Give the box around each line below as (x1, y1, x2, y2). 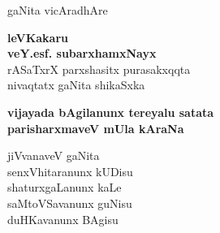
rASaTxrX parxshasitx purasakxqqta (7, 60, 191, 77)
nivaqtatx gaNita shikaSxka (7, 76, 145, 93)
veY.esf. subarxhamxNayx (7, 45, 157, 62)
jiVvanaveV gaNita (7, 147, 100, 164)
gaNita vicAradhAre (7, 2, 108, 18)
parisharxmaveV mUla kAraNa (7, 119, 184, 136)
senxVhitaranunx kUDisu (7, 162, 133, 179)
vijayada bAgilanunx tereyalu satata (7, 103, 214, 120)
